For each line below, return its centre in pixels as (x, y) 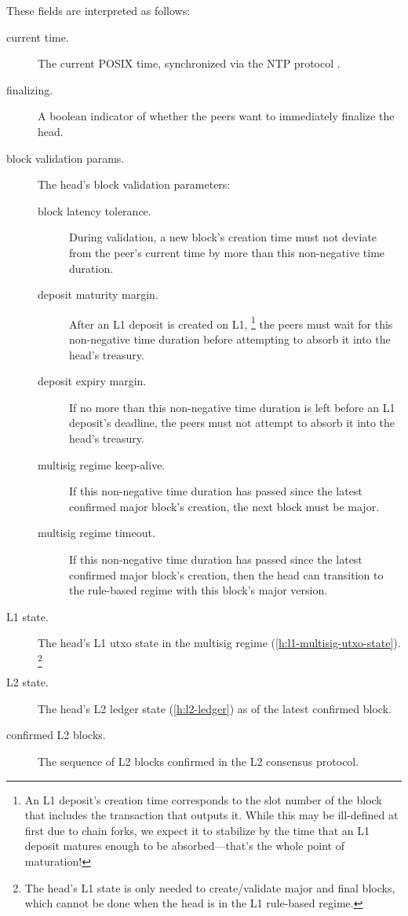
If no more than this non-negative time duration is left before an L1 (232, 407)
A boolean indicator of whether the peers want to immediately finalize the (216, 116)
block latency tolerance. (95, 210)
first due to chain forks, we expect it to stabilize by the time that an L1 (197, 830)
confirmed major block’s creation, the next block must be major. (224, 506)
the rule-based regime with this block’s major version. (199, 590)
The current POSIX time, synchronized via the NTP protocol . (189, 63)
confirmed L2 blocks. (56, 735)
